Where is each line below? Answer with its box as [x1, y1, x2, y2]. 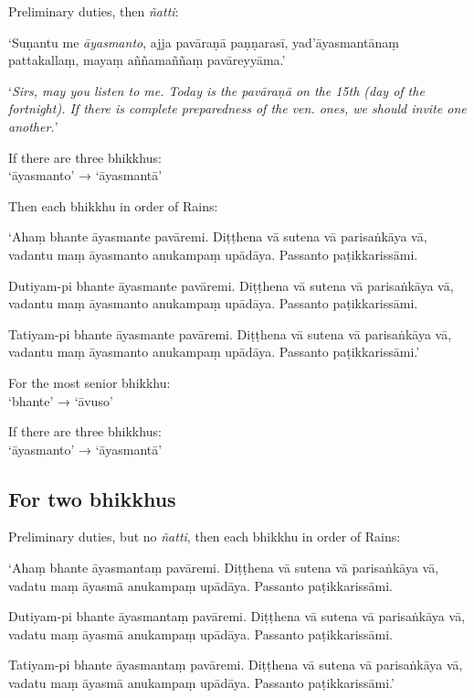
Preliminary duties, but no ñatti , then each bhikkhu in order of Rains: [8, 527, 401, 546]
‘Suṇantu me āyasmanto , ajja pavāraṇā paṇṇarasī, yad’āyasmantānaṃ [8, 32, 399, 51]
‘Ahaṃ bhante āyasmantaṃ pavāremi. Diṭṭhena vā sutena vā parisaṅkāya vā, [8, 558, 439, 577]
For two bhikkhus [8, 484, 176, 512]
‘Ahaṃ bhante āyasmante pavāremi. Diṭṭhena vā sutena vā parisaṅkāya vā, [8, 227, 427, 246]
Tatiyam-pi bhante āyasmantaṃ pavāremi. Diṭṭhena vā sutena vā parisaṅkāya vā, [8, 655, 463, 674]
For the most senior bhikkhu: [8, 372, 171, 392]
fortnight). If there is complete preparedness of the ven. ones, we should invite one [8, 99, 467, 118]
